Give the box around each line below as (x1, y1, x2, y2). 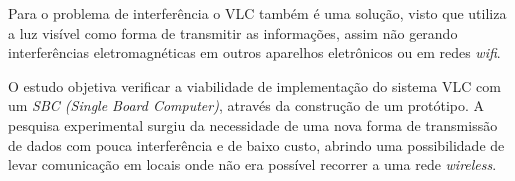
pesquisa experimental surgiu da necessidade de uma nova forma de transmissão (8, 114, 498, 135)
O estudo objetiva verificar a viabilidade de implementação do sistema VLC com (8, 75, 501, 96)
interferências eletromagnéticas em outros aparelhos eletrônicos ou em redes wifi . (8, 42, 501, 63)
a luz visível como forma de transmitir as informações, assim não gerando (8, 22, 458, 43)
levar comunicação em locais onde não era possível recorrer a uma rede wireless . (8, 154, 497, 175)
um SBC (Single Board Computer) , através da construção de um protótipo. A (8, 95, 485, 116)
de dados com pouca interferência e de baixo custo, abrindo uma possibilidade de (8, 134, 505, 155)
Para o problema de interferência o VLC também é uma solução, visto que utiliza (8, 3, 507, 23)
